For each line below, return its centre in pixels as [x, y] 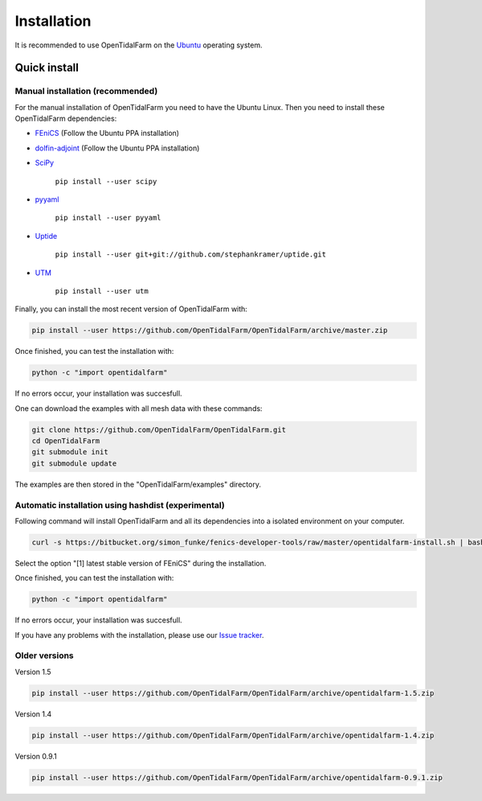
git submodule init [70, 452]
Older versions [44, 655]
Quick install [47, 68]
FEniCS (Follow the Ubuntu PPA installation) [107, 133]
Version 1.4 [33, 714]
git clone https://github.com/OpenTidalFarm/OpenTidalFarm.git [159, 429]
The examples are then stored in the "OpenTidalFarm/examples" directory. [138, 484]
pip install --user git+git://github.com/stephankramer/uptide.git [191, 255]
